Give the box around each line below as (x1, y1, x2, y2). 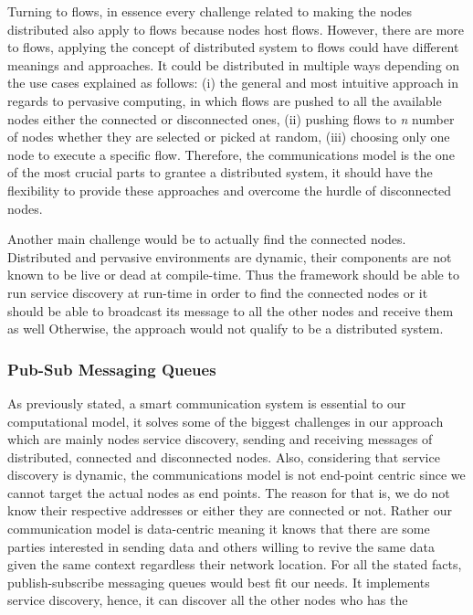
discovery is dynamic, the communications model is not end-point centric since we (7, 465, 466, 484)
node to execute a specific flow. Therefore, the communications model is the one (7, 144, 455, 164)
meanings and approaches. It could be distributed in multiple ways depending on (7, 55, 460, 74)
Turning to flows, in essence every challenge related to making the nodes (7, 2, 412, 20)
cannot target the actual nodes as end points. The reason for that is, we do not (7, 482, 450, 502)
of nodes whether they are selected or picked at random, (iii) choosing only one (7, 127, 450, 146)
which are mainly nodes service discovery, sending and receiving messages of (7, 429, 433, 449)
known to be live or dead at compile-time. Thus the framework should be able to (7, 265, 459, 284)
